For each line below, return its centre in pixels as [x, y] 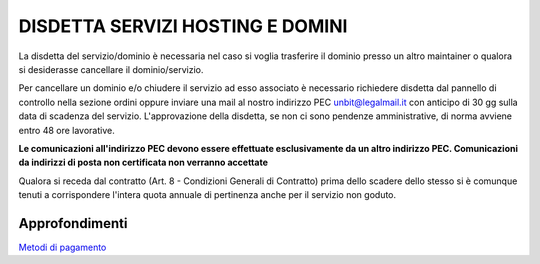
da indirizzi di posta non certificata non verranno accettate [143, 162]
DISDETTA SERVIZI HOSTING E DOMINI [183, 26]
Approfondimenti [73, 223]
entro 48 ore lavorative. [66, 130]
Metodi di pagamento [62, 247]
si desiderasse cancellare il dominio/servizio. [111, 69]
